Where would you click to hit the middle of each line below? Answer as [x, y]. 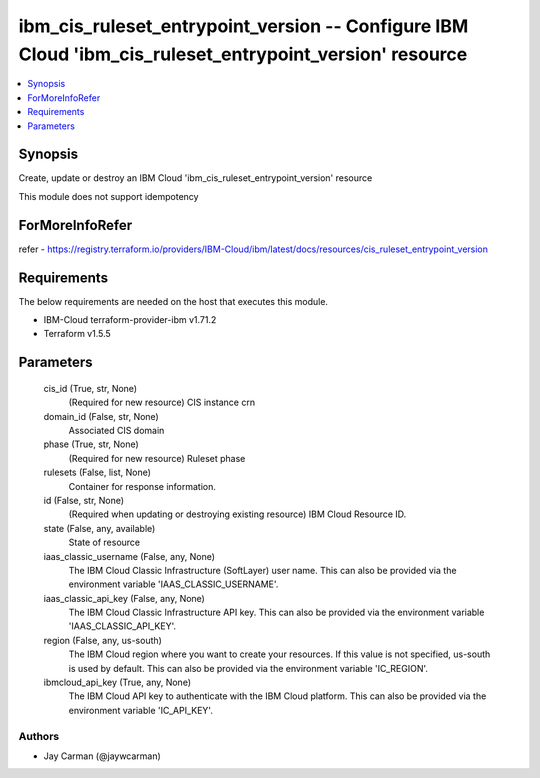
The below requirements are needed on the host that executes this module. [173, 301]
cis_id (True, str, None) [90, 388]
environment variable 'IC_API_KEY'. [141, 710]
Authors [39, 736]
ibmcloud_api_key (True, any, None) [117, 682]
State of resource [104, 542]
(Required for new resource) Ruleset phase [157, 458]
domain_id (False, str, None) [101, 416]
